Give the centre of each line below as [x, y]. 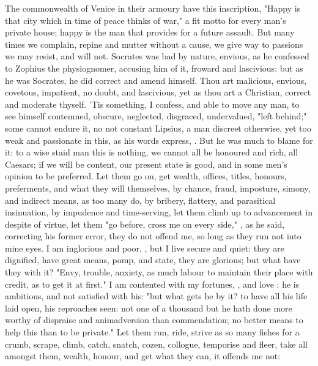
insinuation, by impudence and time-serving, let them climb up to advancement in [159, 212]
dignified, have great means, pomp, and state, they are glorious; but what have [153, 260]
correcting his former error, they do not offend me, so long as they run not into [153, 236]
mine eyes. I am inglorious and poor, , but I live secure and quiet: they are [145, 248]
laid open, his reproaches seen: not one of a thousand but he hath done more [149, 308]
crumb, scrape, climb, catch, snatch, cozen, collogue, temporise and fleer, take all [157, 344]
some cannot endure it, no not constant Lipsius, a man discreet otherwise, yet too [158, 128]
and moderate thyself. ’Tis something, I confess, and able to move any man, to [152, 104]
